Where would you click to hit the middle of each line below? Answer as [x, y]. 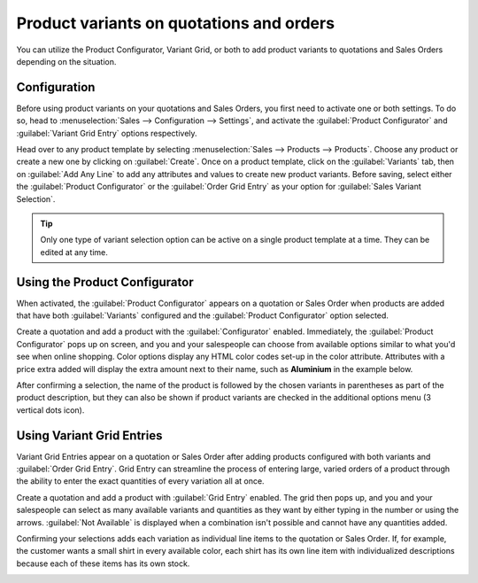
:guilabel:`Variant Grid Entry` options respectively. [107, 133]
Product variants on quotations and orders [176, 23]
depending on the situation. [66, 61]
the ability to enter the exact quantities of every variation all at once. [140, 481]
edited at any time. [74, 252]
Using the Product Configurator [105, 282]
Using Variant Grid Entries [89, 435]
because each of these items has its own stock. [103, 564]
